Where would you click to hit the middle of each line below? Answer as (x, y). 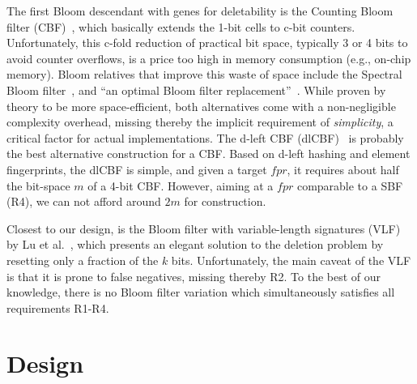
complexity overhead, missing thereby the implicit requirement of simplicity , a (200, 122)
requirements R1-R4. (58, 307)
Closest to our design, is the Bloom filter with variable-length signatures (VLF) (204, 228)
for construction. (225, 201)
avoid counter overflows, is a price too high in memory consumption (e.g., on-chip (209, 58)
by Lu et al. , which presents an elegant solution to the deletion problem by (195, 244)
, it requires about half (343, 169)
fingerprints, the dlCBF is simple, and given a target (137, 169)
